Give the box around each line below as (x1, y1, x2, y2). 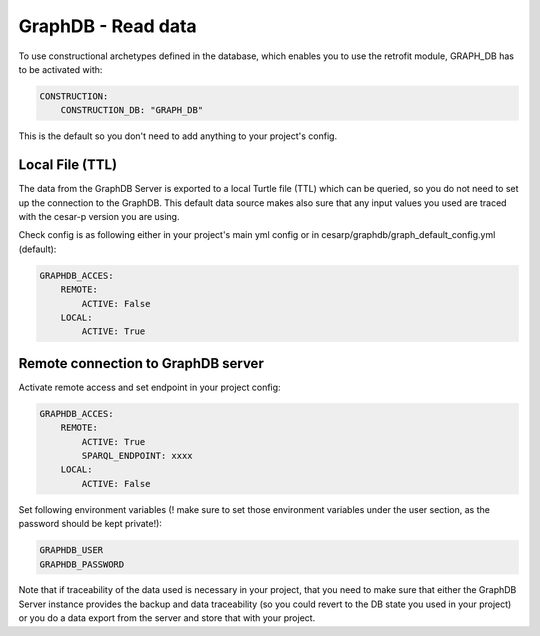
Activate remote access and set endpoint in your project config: (18, 381, 281, 393)
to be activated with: (18, 63, 103, 75)
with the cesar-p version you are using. (18, 210, 180, 222)
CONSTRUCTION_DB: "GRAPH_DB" (60, 105, 204, 116)
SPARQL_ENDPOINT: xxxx (81, 450, 194, 461)
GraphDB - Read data (18, 15, 197, 37)
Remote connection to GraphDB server (18, 355, 264, 372)
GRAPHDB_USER (39, 545, 104, 556)
